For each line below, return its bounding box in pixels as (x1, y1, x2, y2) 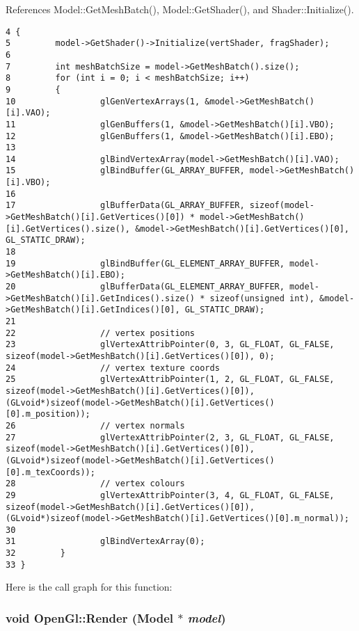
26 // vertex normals (6, 420, 185, 431)
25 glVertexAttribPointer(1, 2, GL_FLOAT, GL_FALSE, (6, 374, 335, 385)
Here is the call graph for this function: (6, 580, 173, 594)
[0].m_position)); (6, 409, 90, 420)
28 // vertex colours (6, 479, 185, 489)
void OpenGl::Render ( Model (6, 609, 174, 626)
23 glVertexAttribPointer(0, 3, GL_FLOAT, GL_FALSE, (6, 340, 335, 350)
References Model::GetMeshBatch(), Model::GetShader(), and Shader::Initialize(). (6, 2, 354, 16)
